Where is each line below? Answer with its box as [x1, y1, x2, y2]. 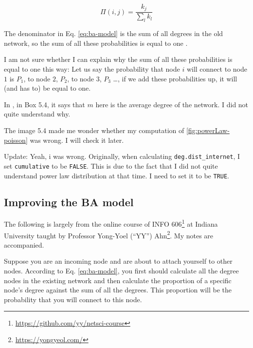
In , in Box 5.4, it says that [4, 99, 85, 109]
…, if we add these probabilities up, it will [113, 73, 237, 83]
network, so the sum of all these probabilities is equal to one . [4, 38, 188, 48]
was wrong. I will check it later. [30, 135, 124, 145]
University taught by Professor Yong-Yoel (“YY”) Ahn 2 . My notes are [4, 229, 214, 240]
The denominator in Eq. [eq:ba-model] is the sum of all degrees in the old [4, 28, 223, 39]
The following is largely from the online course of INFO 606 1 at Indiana [4, 217, 218, 229]
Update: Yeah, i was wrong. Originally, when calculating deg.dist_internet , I [4, 151, 240, 161]
